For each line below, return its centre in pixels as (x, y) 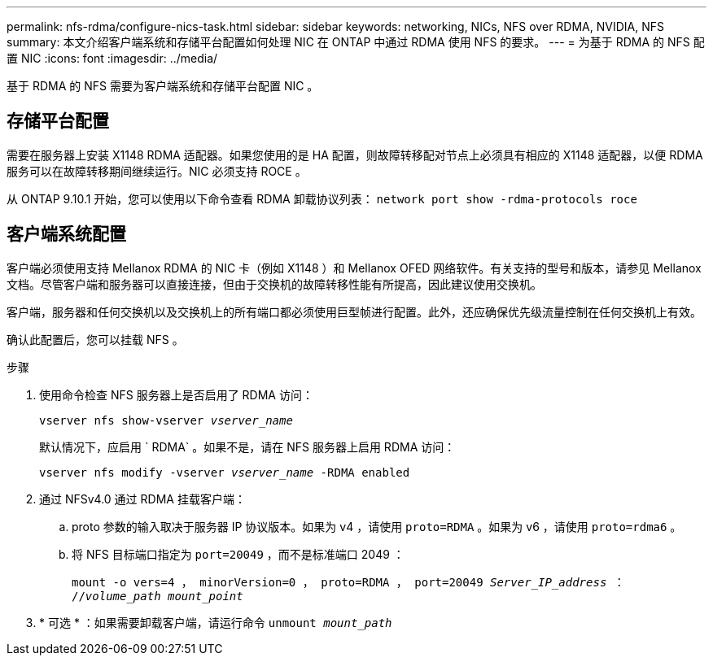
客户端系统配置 (66, 234)
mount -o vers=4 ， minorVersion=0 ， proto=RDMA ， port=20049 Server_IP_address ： (348, 582)
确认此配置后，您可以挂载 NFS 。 (95, 339)
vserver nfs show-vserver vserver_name (166, 420)
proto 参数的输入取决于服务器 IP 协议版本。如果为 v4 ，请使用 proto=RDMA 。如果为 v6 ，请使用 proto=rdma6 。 (377, 526)
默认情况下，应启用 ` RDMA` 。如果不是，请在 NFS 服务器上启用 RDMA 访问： (247, 446)
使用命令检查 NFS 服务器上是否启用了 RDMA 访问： (176, 394)
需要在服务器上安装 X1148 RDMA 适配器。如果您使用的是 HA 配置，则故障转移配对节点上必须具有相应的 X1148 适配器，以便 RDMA (355, 155)
